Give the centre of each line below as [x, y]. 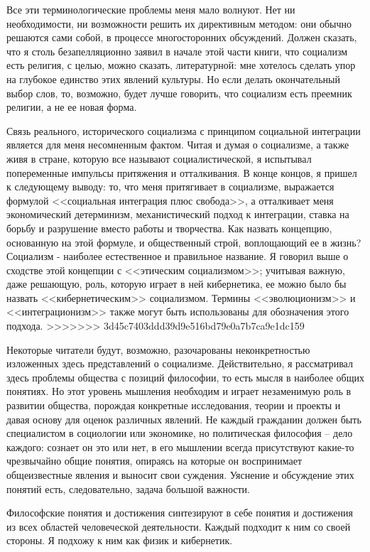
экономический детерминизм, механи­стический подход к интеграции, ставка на [178, 214]
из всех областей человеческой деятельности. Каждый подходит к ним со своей [179, 526]
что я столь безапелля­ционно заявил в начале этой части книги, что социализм [177, 51]
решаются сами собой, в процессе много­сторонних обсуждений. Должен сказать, [182, 37]
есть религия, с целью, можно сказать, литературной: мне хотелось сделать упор [181, 65]
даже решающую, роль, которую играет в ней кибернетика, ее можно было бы [176, 284]
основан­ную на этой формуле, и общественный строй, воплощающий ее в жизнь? [184, 242]
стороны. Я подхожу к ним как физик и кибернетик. [120, 540]
